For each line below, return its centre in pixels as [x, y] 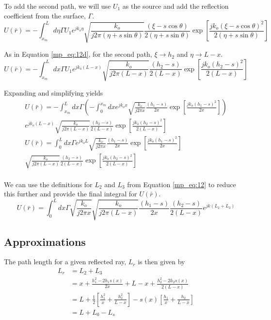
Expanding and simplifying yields [54, 92]
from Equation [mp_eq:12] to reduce [182, 184]
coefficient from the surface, [45, 15]
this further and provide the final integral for [71, 194]
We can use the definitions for [48, 184]
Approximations [45, 241]
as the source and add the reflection [175, 6]
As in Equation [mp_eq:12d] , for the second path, [78, 54]
